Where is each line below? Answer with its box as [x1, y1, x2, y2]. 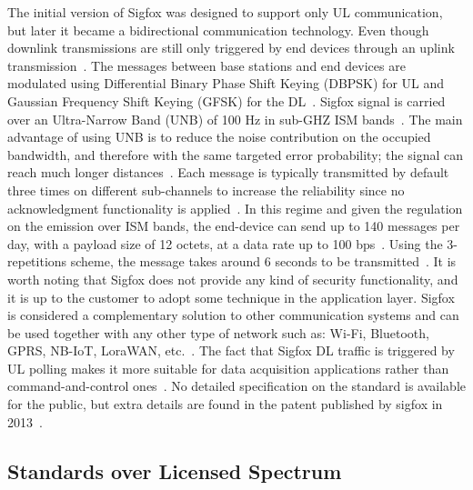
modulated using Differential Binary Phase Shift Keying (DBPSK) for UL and [7, 74, 445, 93]
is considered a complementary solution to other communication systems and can [7, 305, 459, 325]
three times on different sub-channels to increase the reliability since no [7, 180, 405, 199]
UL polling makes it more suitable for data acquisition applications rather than [7, 358, 449, 377]
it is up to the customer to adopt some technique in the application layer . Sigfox [7, 287, 455, 306]
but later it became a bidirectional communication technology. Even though [7, 20, 429, 39]
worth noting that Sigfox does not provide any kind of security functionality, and [7, 269, 458, 288]
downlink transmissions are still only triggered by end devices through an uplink [7, 38, 455, 57]
